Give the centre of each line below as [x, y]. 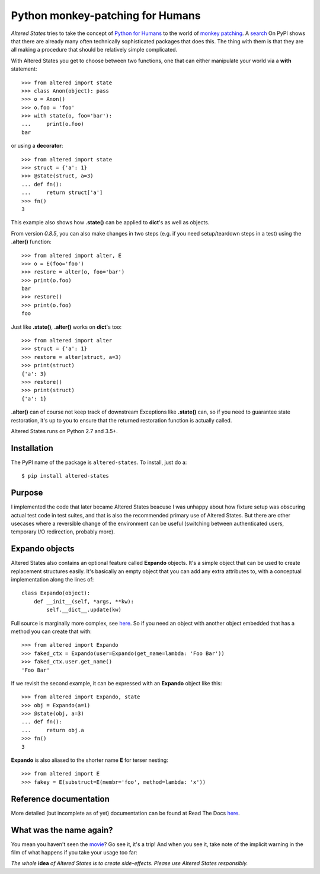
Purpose [27, 493]
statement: [24, 69]
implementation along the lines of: [52, 580]
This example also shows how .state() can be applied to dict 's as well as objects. [110, 223]
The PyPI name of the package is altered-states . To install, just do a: [99, 462]
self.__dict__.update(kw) [84, 610]
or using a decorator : [37, 146]
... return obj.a [53, 730]
